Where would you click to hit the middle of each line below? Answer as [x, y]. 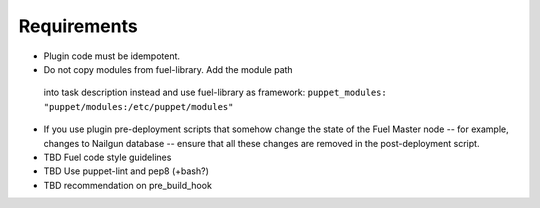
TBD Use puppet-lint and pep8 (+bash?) [126, 171]
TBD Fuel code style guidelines [107, 157]
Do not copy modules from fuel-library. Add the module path [168, 69]
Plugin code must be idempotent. [111, 56]
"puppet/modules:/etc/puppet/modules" [138, 106]
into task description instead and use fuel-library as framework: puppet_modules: [215, 92]
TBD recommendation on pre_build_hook [127, 185]
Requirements [78, 26]
